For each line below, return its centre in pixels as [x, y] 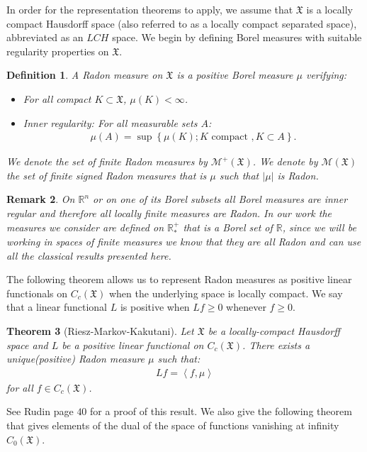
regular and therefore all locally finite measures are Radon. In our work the [169, 213]
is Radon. [298, 175]
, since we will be [319, 227]
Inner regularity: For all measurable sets [110, 122]
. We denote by [285, 161]
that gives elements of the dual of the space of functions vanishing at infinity [173, 425]
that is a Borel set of [228, 227]
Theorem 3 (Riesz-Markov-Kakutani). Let [100, 330]
